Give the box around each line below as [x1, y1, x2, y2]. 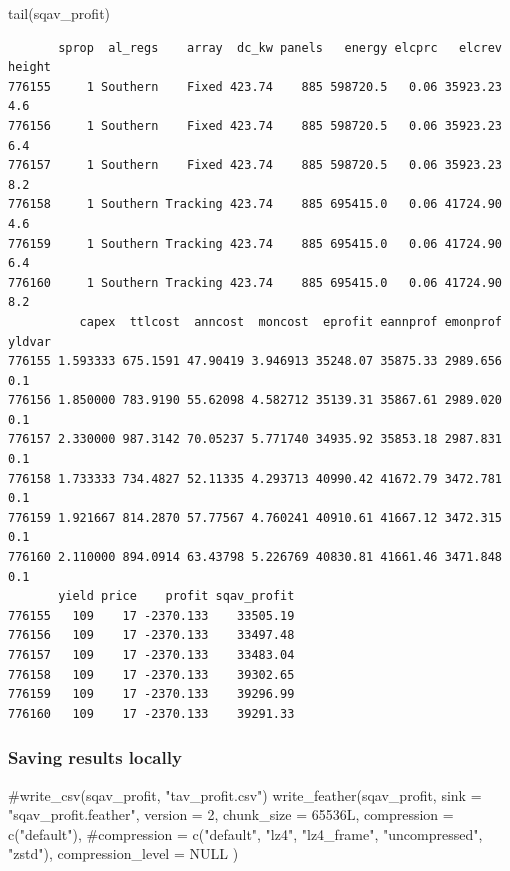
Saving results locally [8, 745, 182, 770]
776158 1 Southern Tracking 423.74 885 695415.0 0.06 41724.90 [8, 197, 502, 212]
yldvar [8, 334, 51, 349]
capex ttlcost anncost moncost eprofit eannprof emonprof [79, 314, 502, 329]
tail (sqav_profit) [8, 3, 111, 23]
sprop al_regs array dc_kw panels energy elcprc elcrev [58, 40, 502, 55]
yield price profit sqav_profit [58, 589, 295, 604]
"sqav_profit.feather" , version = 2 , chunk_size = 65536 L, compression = [8, 804, 454, 825]
